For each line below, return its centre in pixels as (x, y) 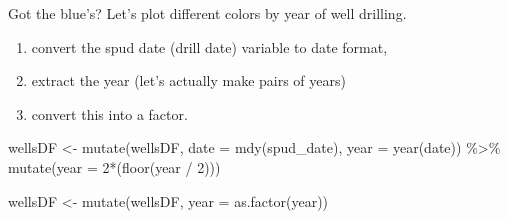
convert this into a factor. (109, 113)
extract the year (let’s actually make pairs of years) (188, 80)
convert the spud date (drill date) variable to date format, (209, 46)
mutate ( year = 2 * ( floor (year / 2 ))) (114, 166)
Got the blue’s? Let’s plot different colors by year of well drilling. (207, 13)
